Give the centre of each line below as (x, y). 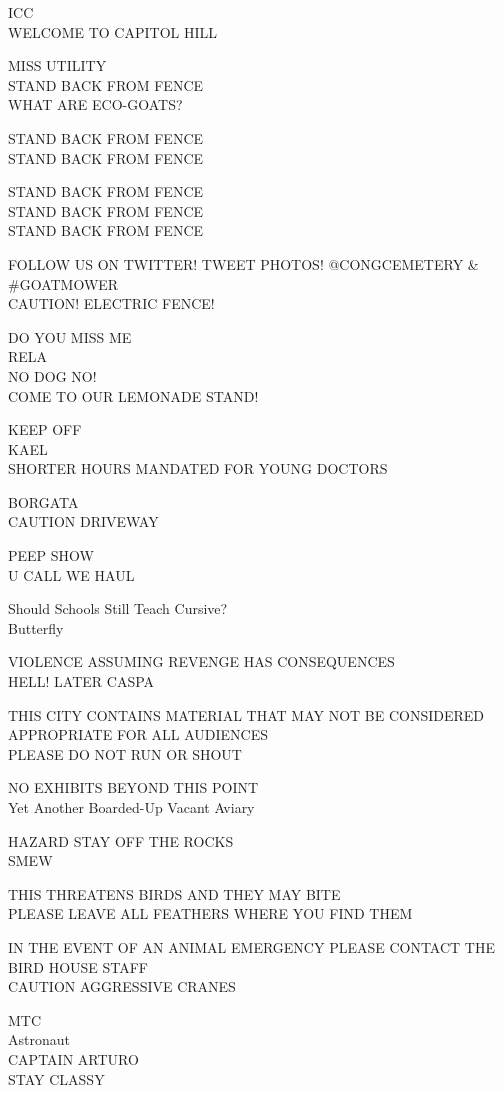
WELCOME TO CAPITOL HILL (113, 31)
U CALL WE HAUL (71, 574)
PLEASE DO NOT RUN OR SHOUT (125, 753)
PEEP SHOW (51, 555)
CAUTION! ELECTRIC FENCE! (111, 303)
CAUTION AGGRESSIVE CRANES (122, 986)
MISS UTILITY (57, 65)
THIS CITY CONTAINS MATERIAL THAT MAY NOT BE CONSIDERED (246, 714)
